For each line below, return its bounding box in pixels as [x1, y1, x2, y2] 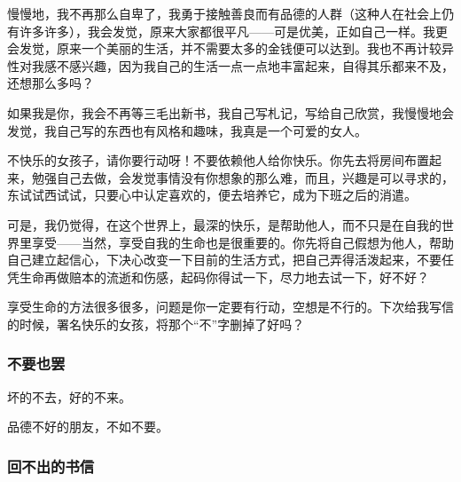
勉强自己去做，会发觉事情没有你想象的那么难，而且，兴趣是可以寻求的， [31, 168, 454, 186]
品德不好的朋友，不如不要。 [7, 417, 168, 436]
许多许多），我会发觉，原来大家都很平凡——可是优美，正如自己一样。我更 [19, 21, 448, 40]
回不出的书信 [7, 454, 95, 477]
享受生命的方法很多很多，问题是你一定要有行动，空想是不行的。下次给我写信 [7, 297, 454, 316]
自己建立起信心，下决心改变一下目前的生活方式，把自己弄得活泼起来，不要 [7, 250, 441, 269]
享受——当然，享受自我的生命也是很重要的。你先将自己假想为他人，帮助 [31, 233, 454, 251]
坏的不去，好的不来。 [7, 387, 131, 406]
